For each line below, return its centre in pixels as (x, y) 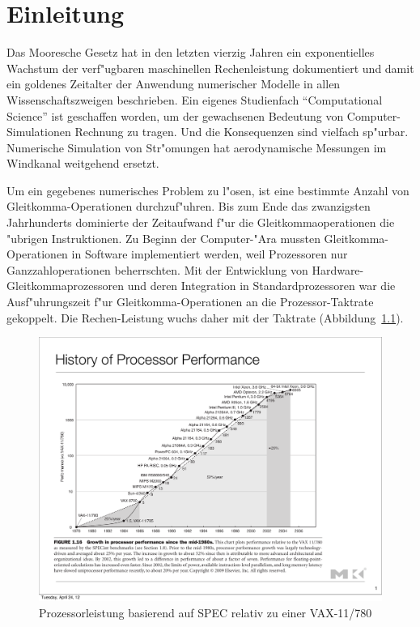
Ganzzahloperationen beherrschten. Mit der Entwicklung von (157, 269)
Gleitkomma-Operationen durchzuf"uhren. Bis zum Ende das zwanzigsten (189, 206)
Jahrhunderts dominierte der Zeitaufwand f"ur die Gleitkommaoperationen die (201, 222)
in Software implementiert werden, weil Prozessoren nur (210, 254)
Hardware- (338, 269)
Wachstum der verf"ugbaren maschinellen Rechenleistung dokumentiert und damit (210, 68)
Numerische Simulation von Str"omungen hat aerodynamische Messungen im (197, 147)
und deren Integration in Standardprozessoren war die (261, 286)
